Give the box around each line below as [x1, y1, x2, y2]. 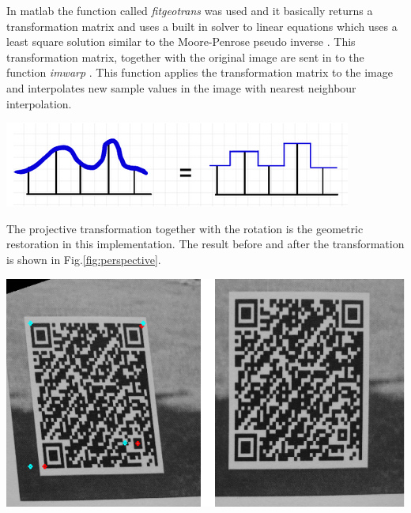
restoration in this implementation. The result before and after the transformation [6, 236, 405, 252]
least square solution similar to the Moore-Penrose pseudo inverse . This [6, 33, 356, 50]
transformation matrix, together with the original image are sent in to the [6, 48, 364, 65]
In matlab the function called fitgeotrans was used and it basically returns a [6, 2, 373, 18]
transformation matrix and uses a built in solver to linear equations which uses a [6, 17, 398, 34]
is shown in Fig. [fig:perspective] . [6, 251, 161, 267]
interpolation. [6, 95, 72, 111]
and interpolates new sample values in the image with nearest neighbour [6, 79, 356, 96]
